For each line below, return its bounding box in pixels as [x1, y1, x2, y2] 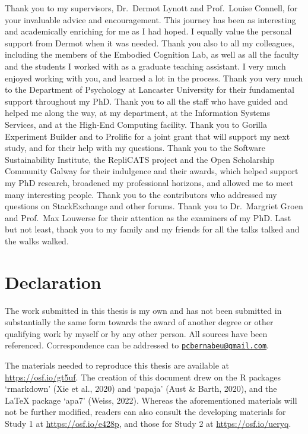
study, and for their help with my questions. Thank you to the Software [5, 141, 266, 154]
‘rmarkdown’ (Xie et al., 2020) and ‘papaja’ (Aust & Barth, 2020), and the [5, 382, 277, 395]
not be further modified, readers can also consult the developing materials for [5, 405, 286, 418]
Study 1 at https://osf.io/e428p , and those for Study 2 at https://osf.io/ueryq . [5, 417, 291, 429]
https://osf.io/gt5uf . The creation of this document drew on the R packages [5, 370, 281, 383]
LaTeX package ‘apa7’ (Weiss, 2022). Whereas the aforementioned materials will [5, 394, 297, 406]
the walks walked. [5, 234, 69, 247]
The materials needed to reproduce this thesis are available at [5, 359, 230, 372]
